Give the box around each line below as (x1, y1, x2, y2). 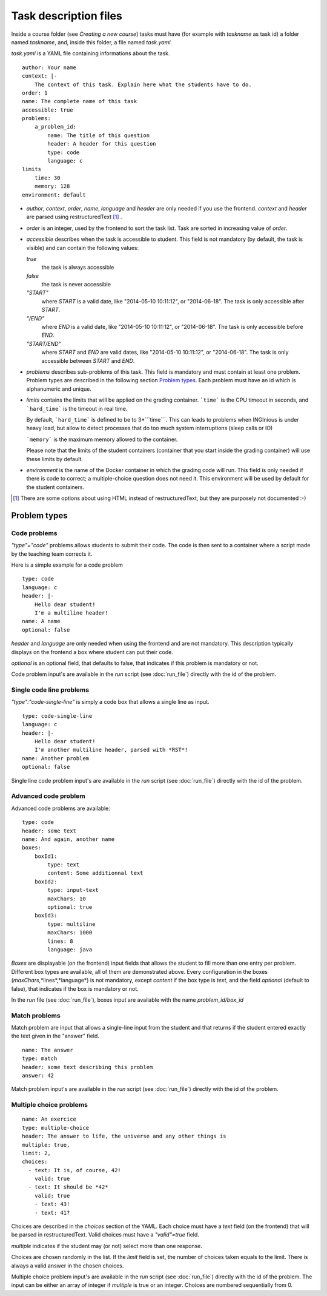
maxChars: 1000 (47, 929, 93, 936)
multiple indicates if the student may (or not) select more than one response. (11, 1242, 202, 1249)
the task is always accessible (41, 264, 114, 271)
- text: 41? (34, 1209, 70, 1216)
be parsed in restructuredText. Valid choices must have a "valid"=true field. (11, 1231, 200, 1238)
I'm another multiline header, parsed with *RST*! (34, 746, 188, 754)
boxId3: (34, 912, 58, 919)
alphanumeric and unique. (26, 385, 92, 393)
